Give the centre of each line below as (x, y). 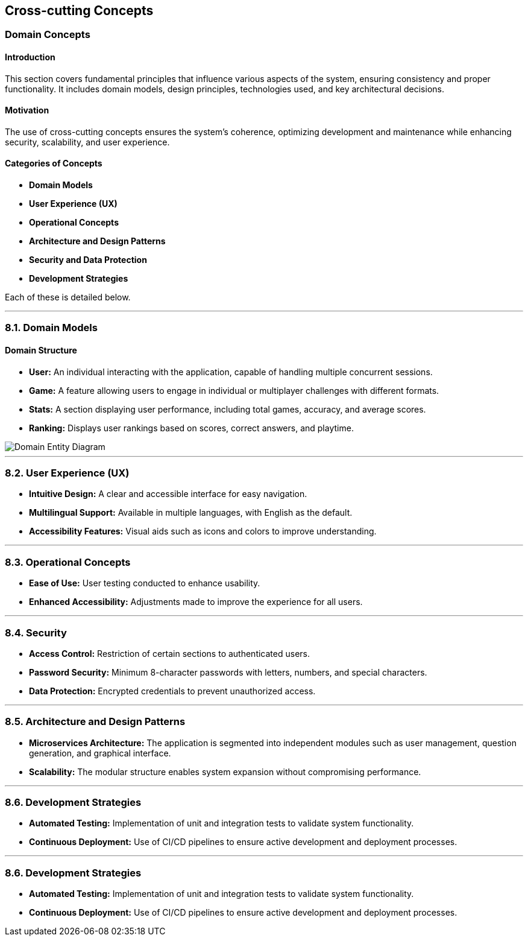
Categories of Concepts (54, 163)
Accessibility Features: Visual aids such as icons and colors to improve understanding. (203, 531)
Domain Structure (41, 350)
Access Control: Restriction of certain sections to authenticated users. (169, 653)
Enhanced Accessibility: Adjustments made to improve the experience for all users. (196, 602)
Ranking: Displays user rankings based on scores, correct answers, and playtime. (191, 428)
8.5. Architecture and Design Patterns (95, 722)
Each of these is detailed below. (68, 297)
